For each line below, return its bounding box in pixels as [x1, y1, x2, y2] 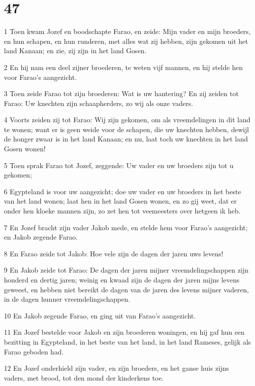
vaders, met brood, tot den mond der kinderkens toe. [4, 372, 164, 383]
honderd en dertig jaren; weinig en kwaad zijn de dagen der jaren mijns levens [4, 275, 240, 284]
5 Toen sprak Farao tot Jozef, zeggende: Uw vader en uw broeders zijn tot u [4, 160, 234, 170]
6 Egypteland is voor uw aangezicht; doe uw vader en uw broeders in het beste [4, 186, 241, 196]
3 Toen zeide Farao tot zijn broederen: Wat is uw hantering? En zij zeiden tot [4, 88, 239, 99]
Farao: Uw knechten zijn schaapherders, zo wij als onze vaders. [4, 98, 193, 108]
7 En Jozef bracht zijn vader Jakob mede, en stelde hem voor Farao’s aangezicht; [4, 222, 248, 232]
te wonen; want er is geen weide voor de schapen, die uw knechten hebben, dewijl [4, 124, 249, 134]
